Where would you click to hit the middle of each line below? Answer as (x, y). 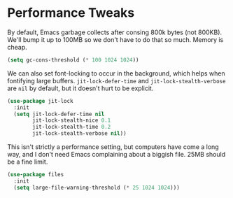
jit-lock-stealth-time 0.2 (72, 127)
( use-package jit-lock (40, 101)
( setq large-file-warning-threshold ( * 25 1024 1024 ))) (97, 188)
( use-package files (36, 175)
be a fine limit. (28, 162)
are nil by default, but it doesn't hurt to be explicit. (80, 88)
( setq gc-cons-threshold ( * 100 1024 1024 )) (73, 60)
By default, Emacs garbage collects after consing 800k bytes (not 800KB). (115, 32)
